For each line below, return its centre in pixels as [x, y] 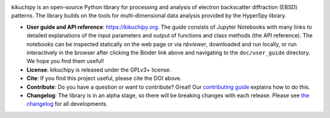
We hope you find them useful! [65, 61]
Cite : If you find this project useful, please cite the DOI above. [104, 78]
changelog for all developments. [67, 104]
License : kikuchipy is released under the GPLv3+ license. [99, 70]
